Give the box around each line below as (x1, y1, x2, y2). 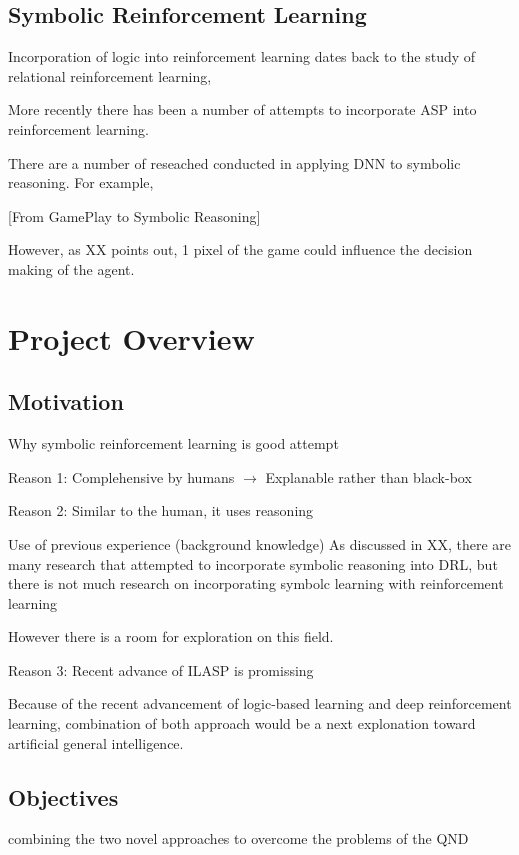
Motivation (8, 386, 124, 417)
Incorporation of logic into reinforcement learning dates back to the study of (8, 46, 476, 67)
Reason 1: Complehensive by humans (8, 466, 235, 487)
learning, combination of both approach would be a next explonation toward (8, 713, 476, 734)
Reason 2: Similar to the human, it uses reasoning (8, 500, 314, 521)
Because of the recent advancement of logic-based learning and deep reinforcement (8, 693, 512, 714)
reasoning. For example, (8, 172, 154, 193)
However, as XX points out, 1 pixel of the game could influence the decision (8, 239, 473, 260)
